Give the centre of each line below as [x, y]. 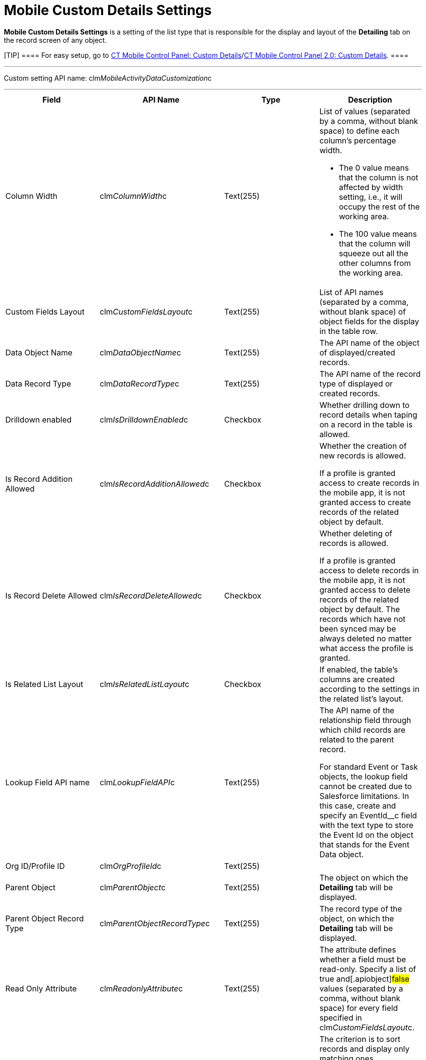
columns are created [357, 679]
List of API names [351, 292]
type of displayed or [356, 383]
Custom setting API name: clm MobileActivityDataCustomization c [108, 78]
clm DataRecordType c [140, 383]
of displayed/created [357, 352]
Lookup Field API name [48, 782]
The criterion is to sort [360, 1039]
